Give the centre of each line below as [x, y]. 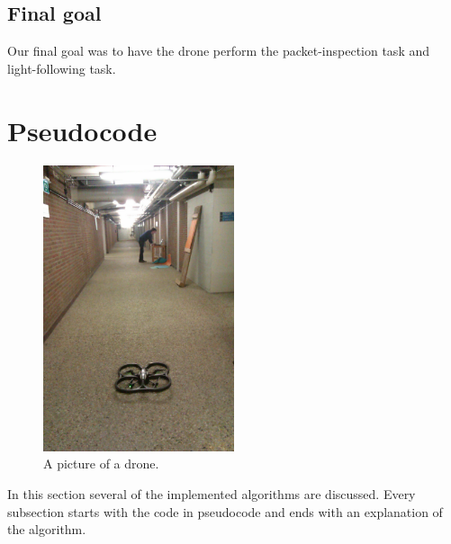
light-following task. [62, 68]
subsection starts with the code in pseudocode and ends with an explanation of [225, 511]
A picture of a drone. [101, 464]
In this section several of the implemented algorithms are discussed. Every [212, 494]
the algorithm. [47, 529]
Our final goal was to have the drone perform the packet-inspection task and [218, 51]
